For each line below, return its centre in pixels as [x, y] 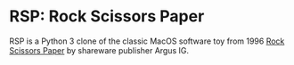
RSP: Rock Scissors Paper [107, 16]
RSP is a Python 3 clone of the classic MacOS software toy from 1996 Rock [147, 41]
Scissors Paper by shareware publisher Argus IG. [99, 50]
